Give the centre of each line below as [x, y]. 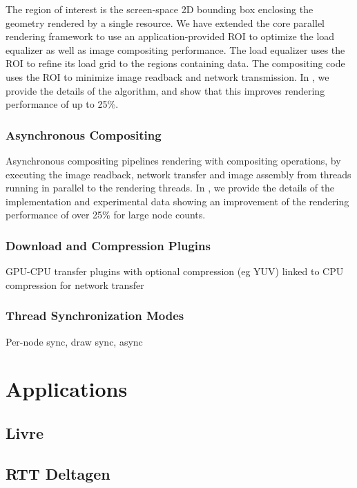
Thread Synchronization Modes [95, 316]
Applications [67, 389]
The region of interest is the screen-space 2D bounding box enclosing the [160, 9]
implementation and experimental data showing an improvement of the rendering [177, 201]
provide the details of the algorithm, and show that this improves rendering [165, 90]
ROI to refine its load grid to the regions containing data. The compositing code [175, 63]
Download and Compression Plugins [108, 245]
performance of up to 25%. [62, 104]
